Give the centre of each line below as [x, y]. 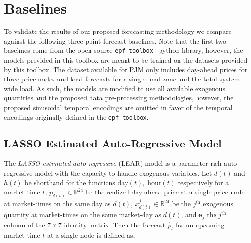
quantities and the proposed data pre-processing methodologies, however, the [119, 98]
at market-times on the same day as [57, 203]
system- [231, 79]
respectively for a [203, 182]
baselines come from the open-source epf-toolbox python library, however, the [124, 50]
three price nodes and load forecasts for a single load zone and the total [111, 79]
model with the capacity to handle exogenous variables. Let [123, 172]
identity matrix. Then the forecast [115, 224]
